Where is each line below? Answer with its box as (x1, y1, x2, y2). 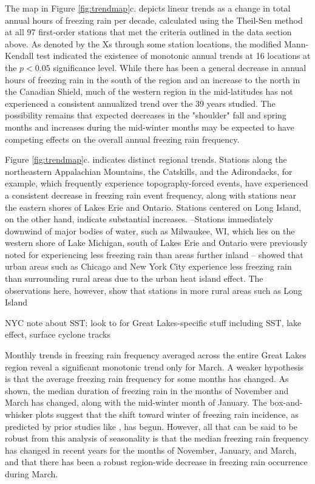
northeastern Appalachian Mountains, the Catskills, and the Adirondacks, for (5, 165, 293, 177)
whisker (5, 408, 33, 420)
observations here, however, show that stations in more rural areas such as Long (5, 284, 302, 296)
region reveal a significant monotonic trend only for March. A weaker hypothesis (5, 360, 304, 373)
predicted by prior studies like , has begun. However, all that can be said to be (5, 420, 297, 432)
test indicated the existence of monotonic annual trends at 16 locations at (36, 49, 311, 62)
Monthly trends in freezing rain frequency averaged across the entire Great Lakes (5, 349, 307, 361)
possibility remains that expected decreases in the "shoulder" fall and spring (5, 109, 286, 121)
